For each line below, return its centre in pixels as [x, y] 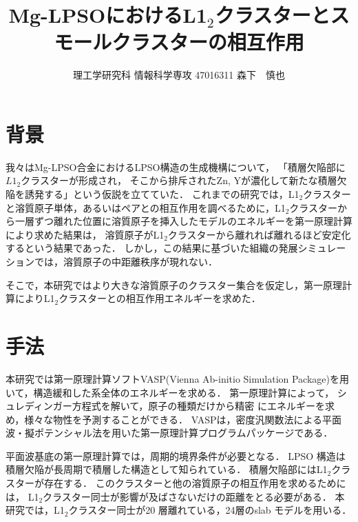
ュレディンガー [39, 406]
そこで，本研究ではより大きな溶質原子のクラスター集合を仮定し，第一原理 [174, 284]
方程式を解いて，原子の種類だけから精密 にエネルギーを [198, 406]
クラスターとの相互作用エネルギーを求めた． [160, 298]
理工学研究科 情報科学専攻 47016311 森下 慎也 [179, 75]
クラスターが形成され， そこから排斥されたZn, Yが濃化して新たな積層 [179, 180]
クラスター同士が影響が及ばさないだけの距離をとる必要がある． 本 [194, 496]
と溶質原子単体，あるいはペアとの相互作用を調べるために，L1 [146, 207]
